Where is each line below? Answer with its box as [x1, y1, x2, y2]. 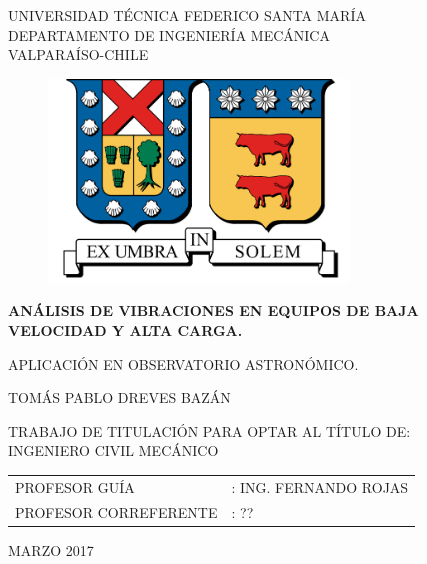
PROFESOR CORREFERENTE [15, 501, 218, 522]
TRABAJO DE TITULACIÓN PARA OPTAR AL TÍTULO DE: [8, 420, 411, 441]
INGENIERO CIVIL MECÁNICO [8, 440, 219, 461]
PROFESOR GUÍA [15, 476, 135, 497]
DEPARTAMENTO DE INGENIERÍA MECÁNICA [8, 24, 330, 45]
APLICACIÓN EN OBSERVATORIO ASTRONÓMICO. [8, 353, 359, 374]
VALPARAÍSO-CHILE [8, 44, 149, 65]
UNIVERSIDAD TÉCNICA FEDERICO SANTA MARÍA [8, 5, 366, 25]
